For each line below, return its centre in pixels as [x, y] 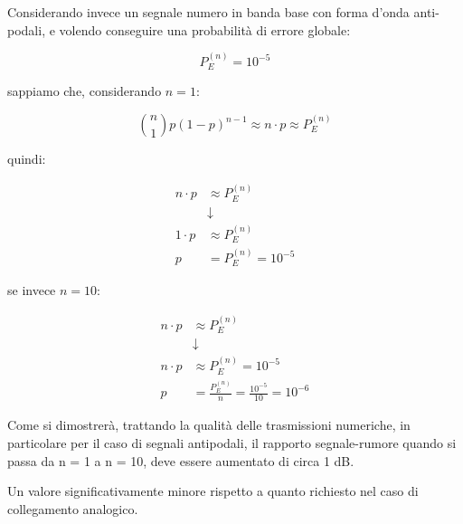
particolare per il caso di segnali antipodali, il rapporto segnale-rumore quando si [232, 442]
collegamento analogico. [73, 508]
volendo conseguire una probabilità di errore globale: [205, 29]
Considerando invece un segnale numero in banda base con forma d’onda [208, 12]
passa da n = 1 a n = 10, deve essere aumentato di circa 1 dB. [181, 460]
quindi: [27, 159]
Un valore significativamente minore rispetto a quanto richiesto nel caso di [213, 491]
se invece [32, 290]
